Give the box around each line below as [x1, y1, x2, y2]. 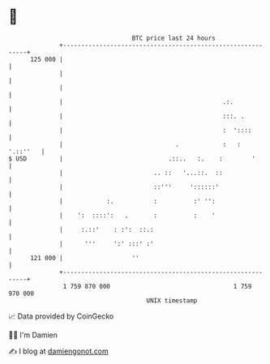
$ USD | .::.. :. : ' [8, 154, 255, 163]
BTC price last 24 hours [131, 34, 216, 42]
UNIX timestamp [146, 296, 198, 305]
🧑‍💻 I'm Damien [8, 330, 58, 340]
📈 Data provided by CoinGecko [8, 311, 114, 321]
